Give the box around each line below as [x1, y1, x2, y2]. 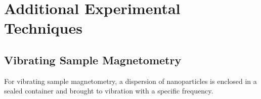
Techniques [4, 18, 82, 38]
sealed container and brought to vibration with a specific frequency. [4, 85, 213, 96]
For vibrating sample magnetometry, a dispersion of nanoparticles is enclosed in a [4, 75, 257, 86]
